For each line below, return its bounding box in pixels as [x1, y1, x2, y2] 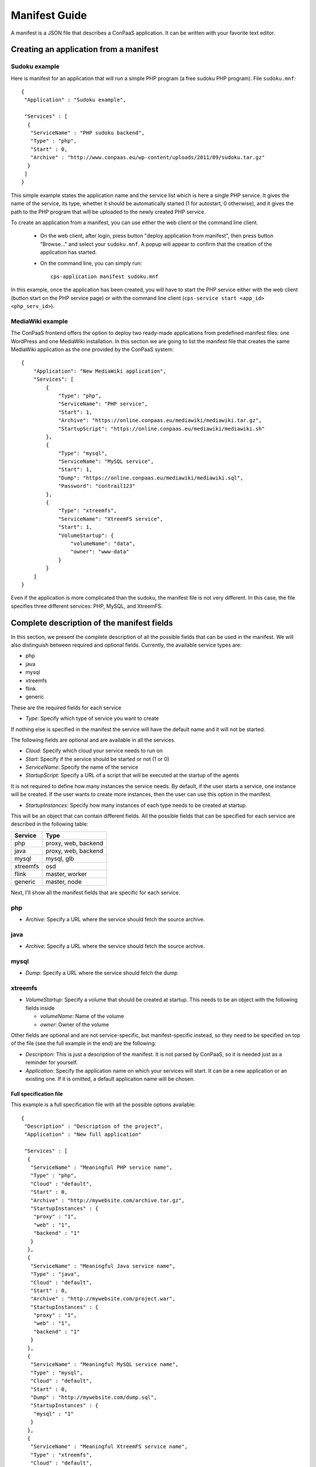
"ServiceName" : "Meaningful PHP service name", [30, 1164, 173, 1171]
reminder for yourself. [25, 1059, 78, 1066]
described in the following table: [11, 820, 89, 827]
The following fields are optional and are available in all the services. [11, 736, 176, 743]
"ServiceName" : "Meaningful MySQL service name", [30, 1361, 178, 1368]
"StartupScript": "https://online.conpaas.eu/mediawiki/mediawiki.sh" [58, 425, 265, 432]
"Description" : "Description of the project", [24, 1123, 163, 1130]
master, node [45, 877, 82, 885]
